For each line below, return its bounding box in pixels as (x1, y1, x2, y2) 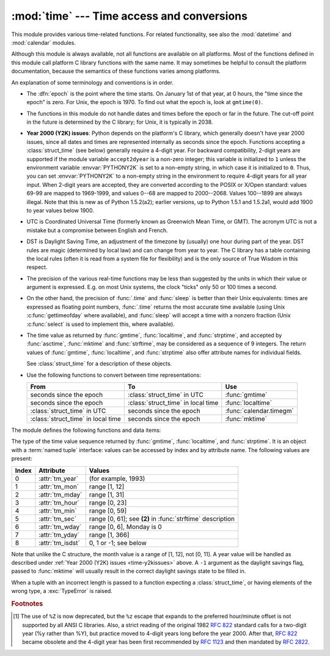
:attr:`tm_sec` (38, 515, 76, 523)
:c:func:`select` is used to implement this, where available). (26, 320, 175, 328)
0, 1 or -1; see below (89, 538, 147, 547)
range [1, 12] (89, 482, 125, 491)
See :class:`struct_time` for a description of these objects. (26, 360, 172, 368)
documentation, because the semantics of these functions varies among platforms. (11, 67, 221, 75)
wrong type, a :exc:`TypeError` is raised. (11, 587, 112, 595)
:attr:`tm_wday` (38, 522, 82, 531)
